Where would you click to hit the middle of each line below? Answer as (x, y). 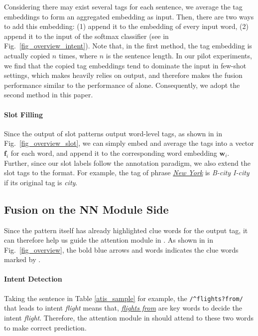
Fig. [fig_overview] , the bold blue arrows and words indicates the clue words (121, 249)
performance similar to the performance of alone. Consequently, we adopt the (122, 85)
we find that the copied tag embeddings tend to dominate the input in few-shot (125, 65)
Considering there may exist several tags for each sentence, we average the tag (123, 6)
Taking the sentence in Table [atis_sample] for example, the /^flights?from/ (124, 298)
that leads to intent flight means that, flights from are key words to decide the (123, 308)
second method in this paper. (49, 95)
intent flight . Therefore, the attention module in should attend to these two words (129, 317)
